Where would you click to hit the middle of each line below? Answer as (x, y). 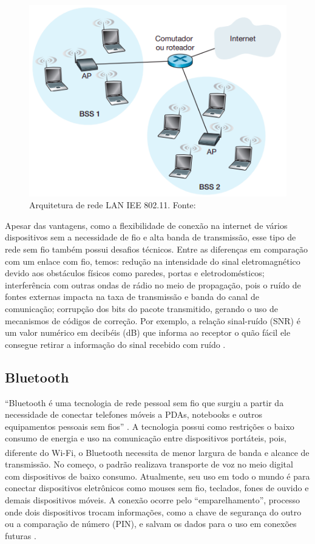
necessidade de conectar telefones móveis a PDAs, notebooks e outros (134, 414)
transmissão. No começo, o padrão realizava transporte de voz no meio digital (149, 464)
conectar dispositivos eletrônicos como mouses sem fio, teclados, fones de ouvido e (157, 488)
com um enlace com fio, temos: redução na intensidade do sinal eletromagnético (153, 261)
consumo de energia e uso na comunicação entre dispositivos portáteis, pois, (146, 438)
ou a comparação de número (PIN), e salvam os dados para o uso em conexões (151, 524)
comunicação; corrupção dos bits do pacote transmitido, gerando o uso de (142, 309)
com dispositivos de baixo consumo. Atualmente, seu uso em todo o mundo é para (157, 476)
